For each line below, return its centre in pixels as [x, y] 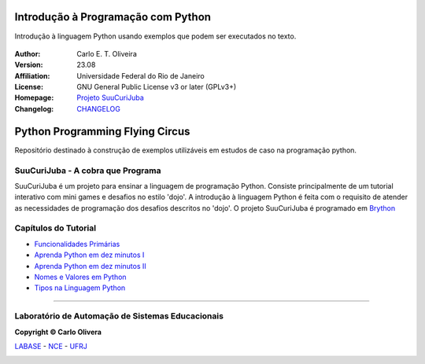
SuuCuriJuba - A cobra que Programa [88, 171]
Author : [28, 53]
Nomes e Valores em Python [80, 277]
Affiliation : [32, 75]
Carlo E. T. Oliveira [107, 53]
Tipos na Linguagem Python [80, 288]
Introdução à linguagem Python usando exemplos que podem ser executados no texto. [155, 36]
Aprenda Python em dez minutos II [91, 266]
